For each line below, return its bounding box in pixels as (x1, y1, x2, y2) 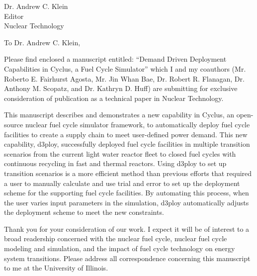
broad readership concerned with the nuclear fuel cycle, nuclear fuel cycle (4, 233, 227, 244)
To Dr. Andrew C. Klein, (4, 37, 81, 47)
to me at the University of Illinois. (4, 263, 108, 273)
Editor (4, 10, 24, 21)
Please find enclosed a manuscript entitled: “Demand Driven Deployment (4, 54, 227, 64)
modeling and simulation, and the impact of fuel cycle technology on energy (4, 243, 235, 254)
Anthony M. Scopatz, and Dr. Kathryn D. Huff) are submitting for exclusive (4, 83, 238, 93)
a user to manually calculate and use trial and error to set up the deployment (4, 178, 240, 188)
